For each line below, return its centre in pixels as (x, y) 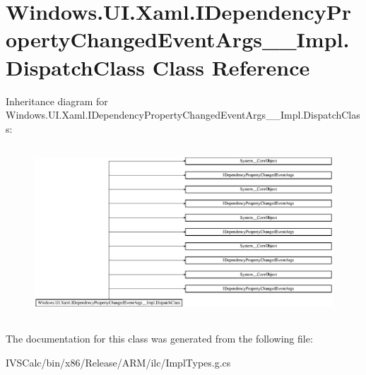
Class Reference (231, 67)
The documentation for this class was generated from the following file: (159, 338)
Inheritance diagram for (57, 101)
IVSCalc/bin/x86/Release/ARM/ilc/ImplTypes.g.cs (118, 362)
